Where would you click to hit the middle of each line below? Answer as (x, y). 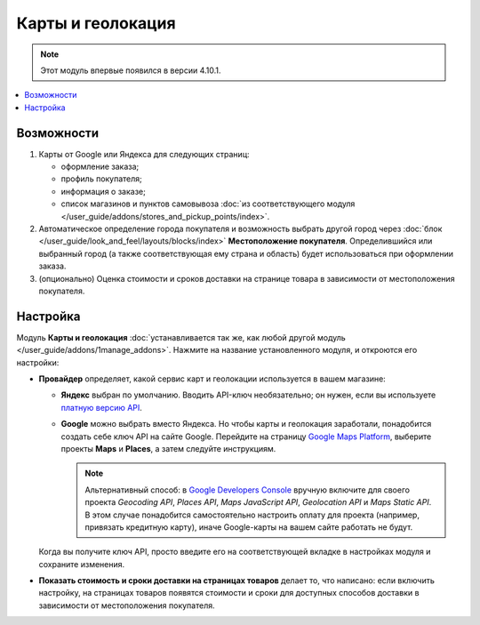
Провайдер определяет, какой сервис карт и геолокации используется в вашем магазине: (212, 379)
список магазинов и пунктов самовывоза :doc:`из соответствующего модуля (208, 204)
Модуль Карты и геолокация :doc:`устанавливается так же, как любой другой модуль (181, 337)
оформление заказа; (100, 167)
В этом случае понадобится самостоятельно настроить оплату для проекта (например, (252, 515)
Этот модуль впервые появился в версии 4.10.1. (131, 70)
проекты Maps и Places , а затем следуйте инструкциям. (168, 448)
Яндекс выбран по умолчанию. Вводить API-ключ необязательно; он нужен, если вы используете (248, 395)
